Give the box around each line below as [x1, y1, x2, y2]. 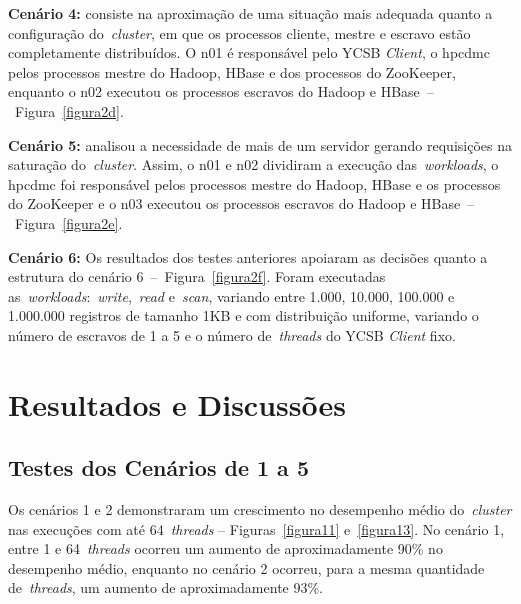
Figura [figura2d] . [14, 100, 124, 121]
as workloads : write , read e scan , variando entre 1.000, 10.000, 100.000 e [8, 285, 455, 306]
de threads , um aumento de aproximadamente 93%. [8, 577, 324, 598]
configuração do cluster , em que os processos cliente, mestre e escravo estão [8, 22, 471, 43]
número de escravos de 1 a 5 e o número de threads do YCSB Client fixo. [8, 324, 456, 345]
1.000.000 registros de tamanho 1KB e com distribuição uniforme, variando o [8, 305, 479, 326]
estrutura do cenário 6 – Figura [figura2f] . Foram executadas [8, 266, 386, 287]
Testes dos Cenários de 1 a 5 [8, 452, 309, 483]
